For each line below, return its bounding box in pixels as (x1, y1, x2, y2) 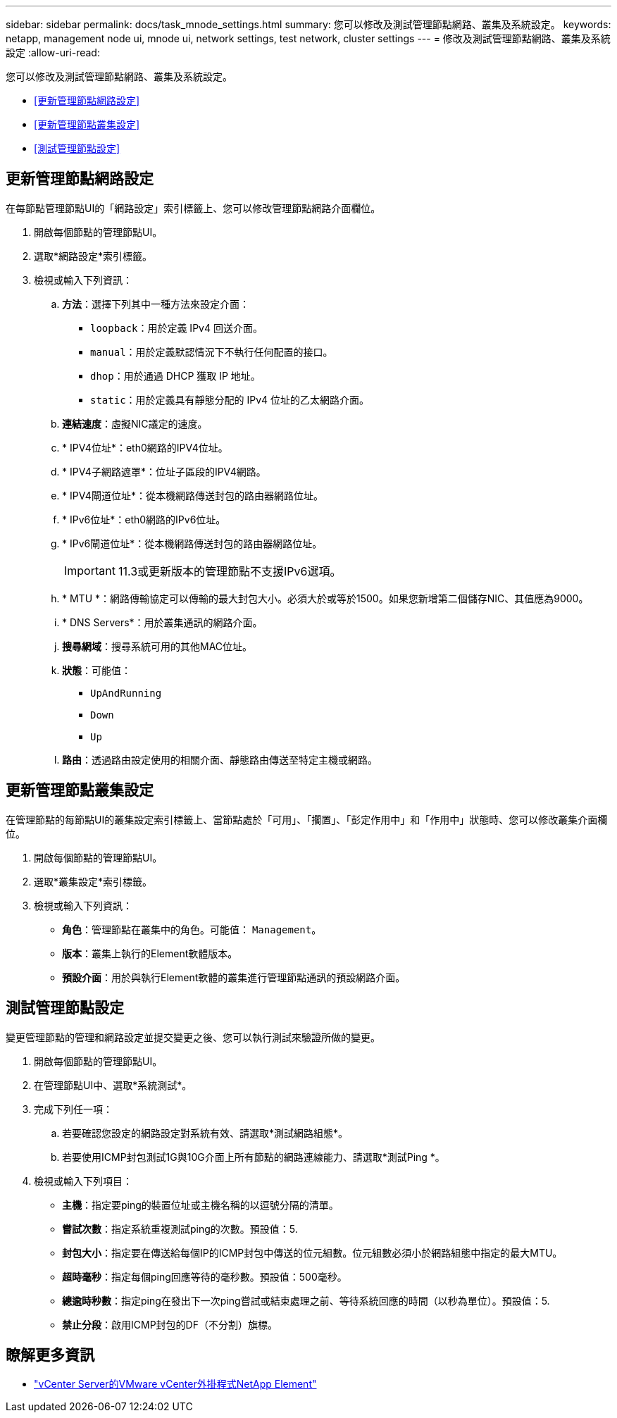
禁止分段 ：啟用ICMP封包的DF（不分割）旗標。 (62, 1318, 278, 1331)
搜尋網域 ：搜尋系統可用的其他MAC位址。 (62, 640, 253, 652)
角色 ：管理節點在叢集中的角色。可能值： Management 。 (62, 923, 322, 935)
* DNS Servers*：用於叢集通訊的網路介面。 (62, 616, 263, 628)
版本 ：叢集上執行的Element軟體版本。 (62, 947, 238, 959)
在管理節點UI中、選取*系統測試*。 (34, 1078, 192, 1091)
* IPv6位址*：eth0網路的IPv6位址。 (62, 513, 226, 525)
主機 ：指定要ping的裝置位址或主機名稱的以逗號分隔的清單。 (62, 1198, 339, 1211)
